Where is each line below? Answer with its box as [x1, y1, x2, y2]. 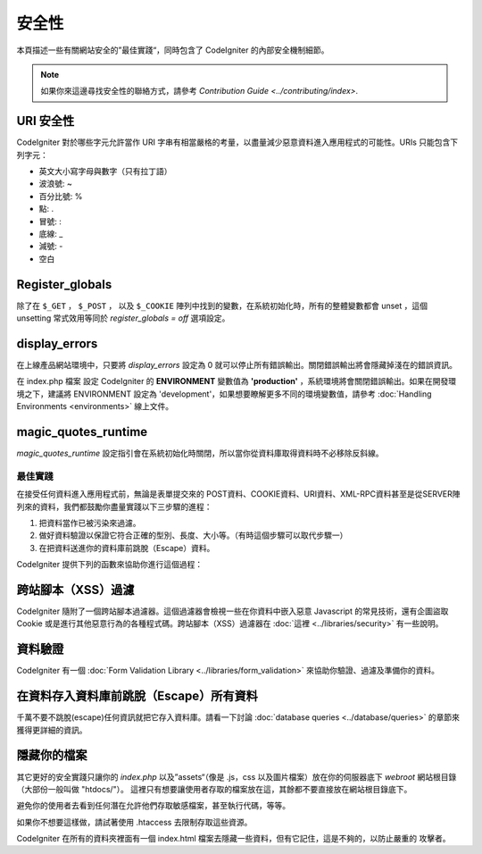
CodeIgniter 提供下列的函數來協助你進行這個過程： [16, 559, 204, 570]
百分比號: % [38, 190, 83, 201]
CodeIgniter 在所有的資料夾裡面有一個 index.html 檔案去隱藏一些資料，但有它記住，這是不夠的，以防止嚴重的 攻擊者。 [16, 833, 451, 844]
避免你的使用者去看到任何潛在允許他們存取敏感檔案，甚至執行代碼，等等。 [16, 800, 290, 811]
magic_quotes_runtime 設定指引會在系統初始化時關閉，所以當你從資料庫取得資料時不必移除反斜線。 [16, 448, 384, 459]
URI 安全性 [16, 113, 75, 129]
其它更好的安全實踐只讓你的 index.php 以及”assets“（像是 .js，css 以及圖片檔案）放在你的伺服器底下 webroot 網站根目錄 [16, 771, 457, 782]
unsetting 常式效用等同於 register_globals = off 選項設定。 [16, 313, 230, 323]
